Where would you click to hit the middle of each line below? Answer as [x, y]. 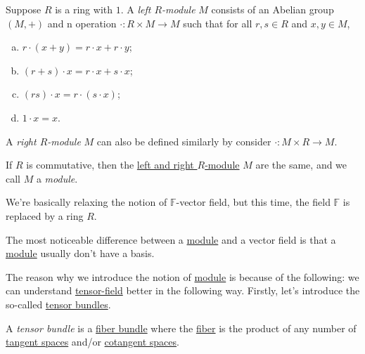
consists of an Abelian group [273, 9]
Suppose [24, 9]
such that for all [218, 23]
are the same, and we [301, 165]
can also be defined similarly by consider [184, 141]
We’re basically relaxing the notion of [87, 202]
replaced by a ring [45, 215]
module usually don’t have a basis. [80, 253]
